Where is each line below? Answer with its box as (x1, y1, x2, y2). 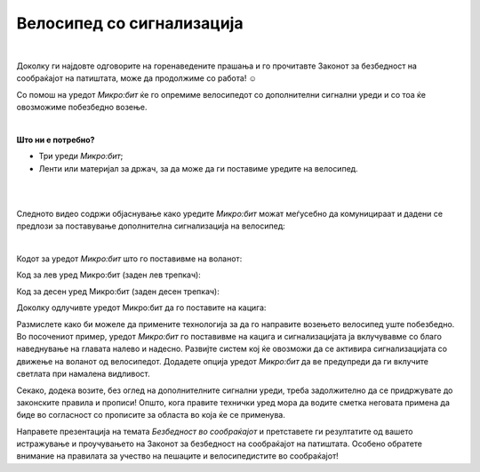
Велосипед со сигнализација (16, 13, 244, 33)
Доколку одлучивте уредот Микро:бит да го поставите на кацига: (16, 302, 267, 313)
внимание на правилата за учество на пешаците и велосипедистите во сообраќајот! (16, 451, 339, 461)
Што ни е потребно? (16, 134, 95, 145)
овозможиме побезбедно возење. (16, 102, 148, 113)
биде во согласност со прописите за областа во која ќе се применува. (16, 410, 286, 420)
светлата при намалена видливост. (16, 369, 150, 380)
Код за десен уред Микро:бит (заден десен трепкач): (16, 285, 220, 297)
